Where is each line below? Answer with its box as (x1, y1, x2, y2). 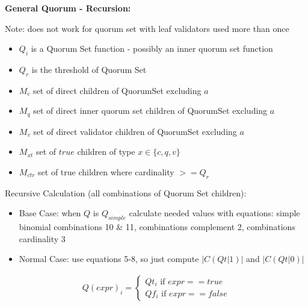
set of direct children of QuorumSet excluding (33, 84, 202, 96)
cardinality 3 (19, 232, 66, 245)
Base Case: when (19, 207, 81, 219)
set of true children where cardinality (38, 166, 174, 178)
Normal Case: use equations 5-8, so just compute (19, 252, 199, 265)
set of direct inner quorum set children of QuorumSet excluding (33, 104, 268, 117)
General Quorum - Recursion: (5, 2, 131, 14)
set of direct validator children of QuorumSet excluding (33, 125, 237, 137)
